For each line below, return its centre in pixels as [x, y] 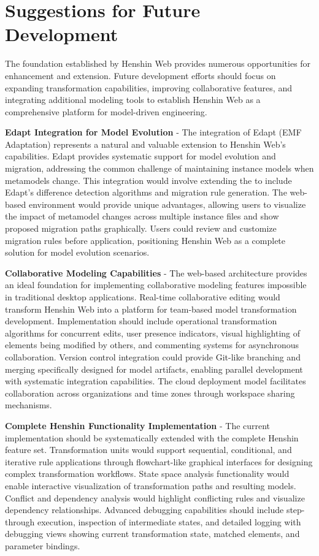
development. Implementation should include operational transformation [141, 321]
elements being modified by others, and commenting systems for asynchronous [152, 345]
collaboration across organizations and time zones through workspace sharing [150, 393]
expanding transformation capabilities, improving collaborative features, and [148, 87]
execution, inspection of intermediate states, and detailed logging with [169, 521]
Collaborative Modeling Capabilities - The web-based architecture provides [156, 272]
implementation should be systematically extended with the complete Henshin [152, 437]
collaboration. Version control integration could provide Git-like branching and [153, 356]
